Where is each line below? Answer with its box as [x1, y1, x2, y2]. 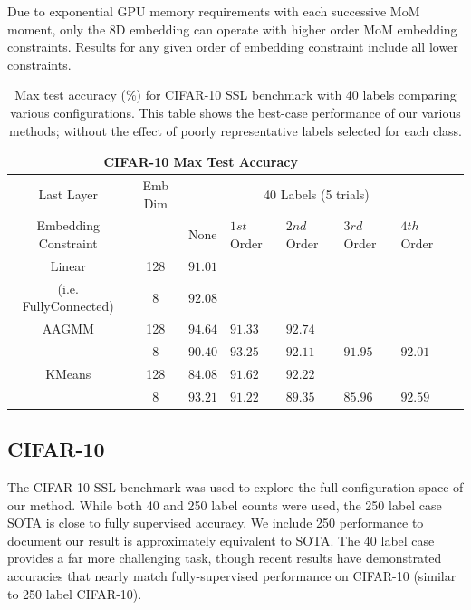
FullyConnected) [22, 296, 114, 315]
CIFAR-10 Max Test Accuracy [103, 152, 298, 171]
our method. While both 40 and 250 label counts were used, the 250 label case [7, 495, 442, 514]
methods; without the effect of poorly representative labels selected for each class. [9, 121, 462, 140]
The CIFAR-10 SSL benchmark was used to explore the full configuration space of [7, 477, 464, 496]
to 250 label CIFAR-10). [7, 584, 142, 603]
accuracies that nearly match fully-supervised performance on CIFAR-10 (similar [7, 566, 457, 585]
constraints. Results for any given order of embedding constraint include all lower [7, 37, 458, 56]
